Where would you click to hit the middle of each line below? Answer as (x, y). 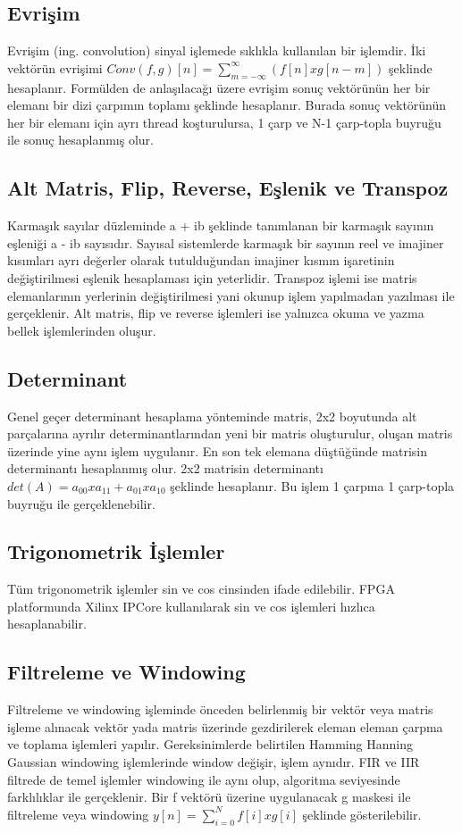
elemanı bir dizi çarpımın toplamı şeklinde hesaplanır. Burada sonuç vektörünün (227, 105)
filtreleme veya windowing (78, 814)
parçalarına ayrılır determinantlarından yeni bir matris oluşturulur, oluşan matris (230, 433)
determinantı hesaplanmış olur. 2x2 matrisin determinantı (165, 468)
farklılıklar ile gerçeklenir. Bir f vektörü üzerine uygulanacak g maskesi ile (209, 797)
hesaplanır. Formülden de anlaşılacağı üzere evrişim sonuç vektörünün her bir (219, 87)
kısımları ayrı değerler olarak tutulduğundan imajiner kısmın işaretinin (201, 260)
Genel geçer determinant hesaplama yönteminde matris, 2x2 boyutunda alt (212, 416)
